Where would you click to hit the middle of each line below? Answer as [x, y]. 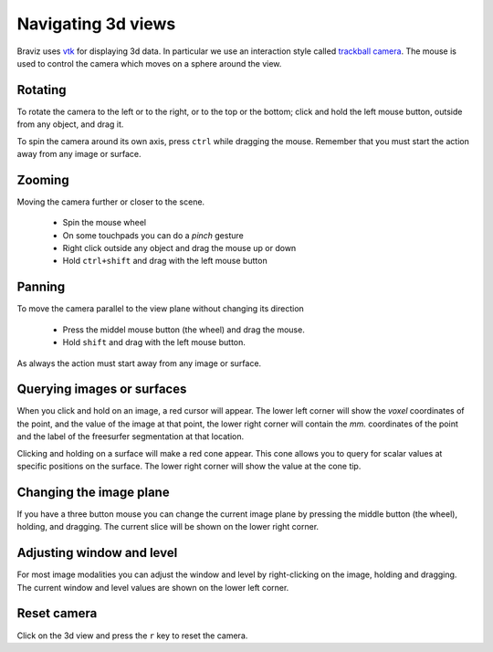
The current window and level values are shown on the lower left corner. [153, 587]
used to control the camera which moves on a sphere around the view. [149, 63]
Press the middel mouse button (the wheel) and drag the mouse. [184, 330]
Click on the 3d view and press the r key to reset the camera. [132, 636]
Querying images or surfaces [102, 389]
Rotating [42, 90]
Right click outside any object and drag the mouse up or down [179, 248]
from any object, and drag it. [70, 124]
